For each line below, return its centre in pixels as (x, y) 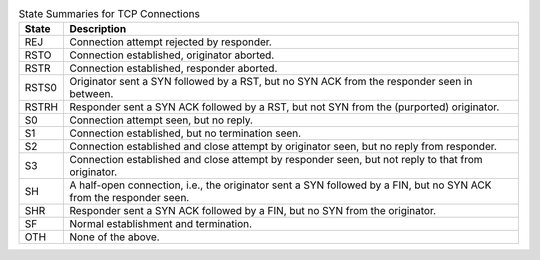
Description (98, 29)
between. (91, 94)
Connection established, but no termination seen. (185, 133)
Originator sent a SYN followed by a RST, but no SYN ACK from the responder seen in (271, 82)
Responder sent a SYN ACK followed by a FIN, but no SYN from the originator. (253, 211)
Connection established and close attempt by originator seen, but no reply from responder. (283, 147)
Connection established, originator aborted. (172, 55)
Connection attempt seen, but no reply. (161, 120)
